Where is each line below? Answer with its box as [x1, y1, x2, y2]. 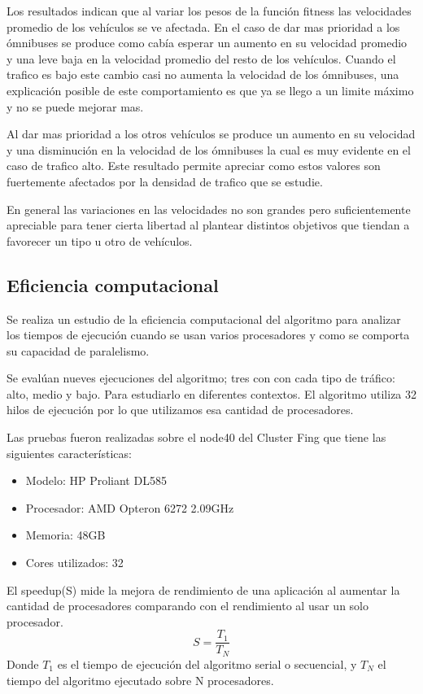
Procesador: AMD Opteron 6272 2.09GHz [25, 499, 234, 516]
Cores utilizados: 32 [25, 554, 124, 571]
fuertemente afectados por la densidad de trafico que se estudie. [7, 172, 323, 190]
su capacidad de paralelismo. [7, 342, 150, 359]
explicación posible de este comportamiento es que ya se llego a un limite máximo [7, 81, 414, 98]
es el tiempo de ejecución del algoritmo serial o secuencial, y [57, 655, 357, 672]
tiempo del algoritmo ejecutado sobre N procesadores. [7, 671, 274, 688]
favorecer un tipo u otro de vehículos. [7, 232, 193, 249]
